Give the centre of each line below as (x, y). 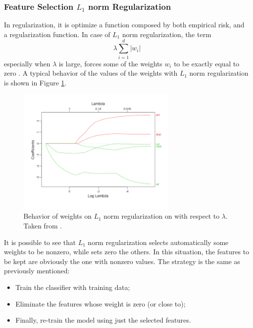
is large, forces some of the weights (111, 63)
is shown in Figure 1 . (35, 82)
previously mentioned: (37, 271)
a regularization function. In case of (57, 34)
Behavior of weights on (58, 216)
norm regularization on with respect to (162, 216)
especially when (27, 63)
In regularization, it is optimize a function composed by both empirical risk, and (124, 25)
